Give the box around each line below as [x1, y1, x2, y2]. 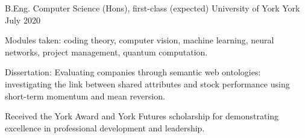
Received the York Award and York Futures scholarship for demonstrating [5, 110, 279, 122]
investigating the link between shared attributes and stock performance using [5, 77, 290, 90]
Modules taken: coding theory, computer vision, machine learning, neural [5, 34, 274, 46]
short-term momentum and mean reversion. [5, 89, 165, 102]
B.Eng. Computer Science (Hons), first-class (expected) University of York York [5, 2, 300, 14]
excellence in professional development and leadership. [5, 121, 205, 134]
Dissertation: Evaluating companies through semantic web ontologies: [5, 66, 261, 78]
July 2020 [5, 13, 40, 26]
